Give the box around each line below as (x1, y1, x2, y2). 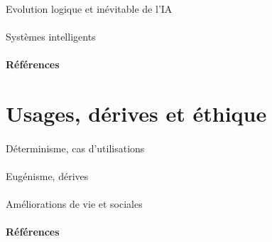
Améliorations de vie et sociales (6, 196, 143, 211)
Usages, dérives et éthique (6, 98, 267, 127)
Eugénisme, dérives (6, 168, 89, 183)
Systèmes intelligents (6, 28, 96, 43)
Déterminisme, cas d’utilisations (6, 140, 145, 155)
